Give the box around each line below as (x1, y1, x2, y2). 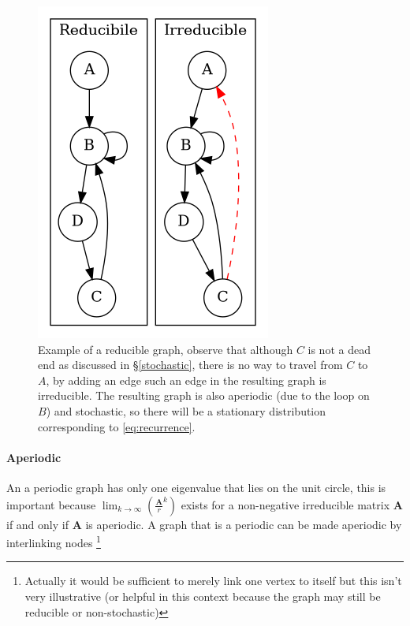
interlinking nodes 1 (6, 532, 101, 550)
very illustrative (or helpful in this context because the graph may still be (24, 587, 381, 604)
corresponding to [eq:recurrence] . (38, 418, 196, 434)
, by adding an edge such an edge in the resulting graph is (46, 371, 326, 388)
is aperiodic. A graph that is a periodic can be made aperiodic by (85, 516, 402, 532)
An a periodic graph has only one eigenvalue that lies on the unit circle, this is (6, 479, 386, 495)
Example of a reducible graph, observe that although (38, 341, 293, 357)
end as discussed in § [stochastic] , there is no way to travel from (38, 356, 343, 373)
